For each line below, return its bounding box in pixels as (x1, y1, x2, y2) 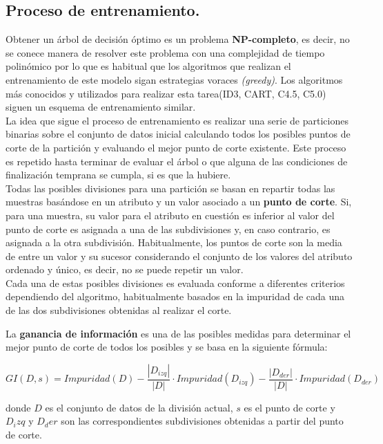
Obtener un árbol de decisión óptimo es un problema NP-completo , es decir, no (6, 32, 350, 46)
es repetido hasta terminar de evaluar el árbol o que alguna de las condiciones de (6, 154, 348, 168)
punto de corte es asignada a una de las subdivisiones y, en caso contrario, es (6, 221, 331, 236)
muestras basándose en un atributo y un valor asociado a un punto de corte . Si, (6, 194, 352, 209)
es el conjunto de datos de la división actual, (45, 400, 233, 414)
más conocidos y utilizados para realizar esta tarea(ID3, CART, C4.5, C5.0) (6, 86, 326, 100)
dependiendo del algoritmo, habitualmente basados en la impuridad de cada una (6, 289, 345, 304)
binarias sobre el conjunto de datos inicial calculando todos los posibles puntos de (6, 127, 351, 141)
